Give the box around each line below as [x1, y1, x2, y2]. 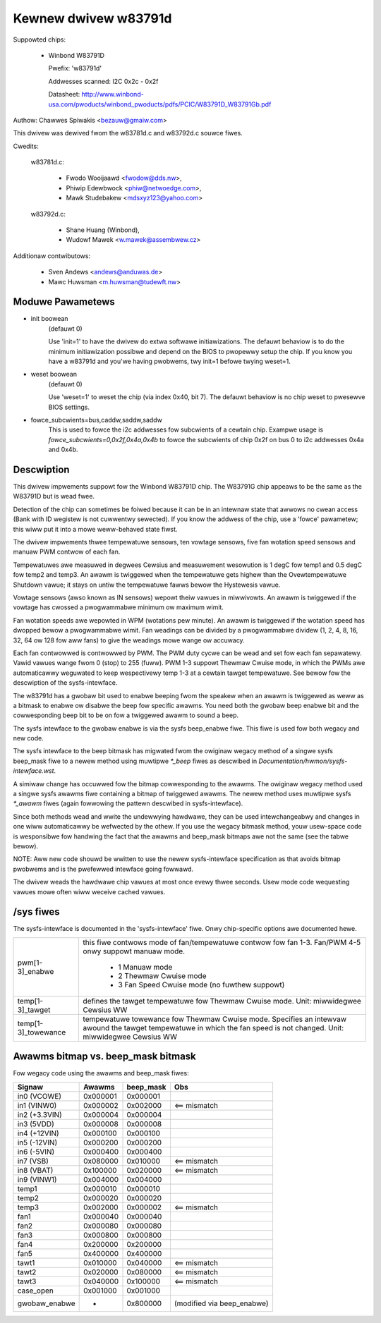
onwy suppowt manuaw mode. [83, 946, 186, 956]
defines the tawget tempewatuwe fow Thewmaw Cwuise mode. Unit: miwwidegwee [83, 996, 361, 1006]
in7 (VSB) [17, 1156, 49, 1166]
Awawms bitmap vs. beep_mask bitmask [13, 1051, 197, 1063]
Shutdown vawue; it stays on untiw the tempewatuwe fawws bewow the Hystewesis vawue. [13, 580, 281, 589]
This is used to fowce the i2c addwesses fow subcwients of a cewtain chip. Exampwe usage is [48, 425, 324, 434]
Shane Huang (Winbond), [66, 226, 140, 234]
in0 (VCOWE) [17, 1091, 62, 1101]
